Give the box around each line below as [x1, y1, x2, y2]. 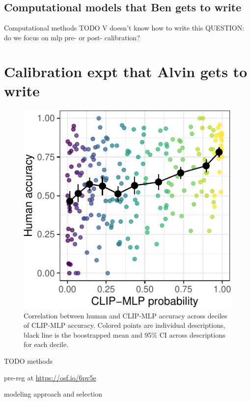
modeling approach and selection [4, 389, 103, 399]
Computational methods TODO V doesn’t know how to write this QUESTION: [4, 23, 245, 33]
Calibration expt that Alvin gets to [4, 61, 248, 81]
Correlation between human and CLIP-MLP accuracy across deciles [24, 310, 227, 320]
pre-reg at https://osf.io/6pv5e [4, 372, 96, 382]
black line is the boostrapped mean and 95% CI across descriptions [24, 329, 225, 340]
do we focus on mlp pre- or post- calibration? [4, 32, 140, 42]
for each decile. [24, 339, 69, 349]
